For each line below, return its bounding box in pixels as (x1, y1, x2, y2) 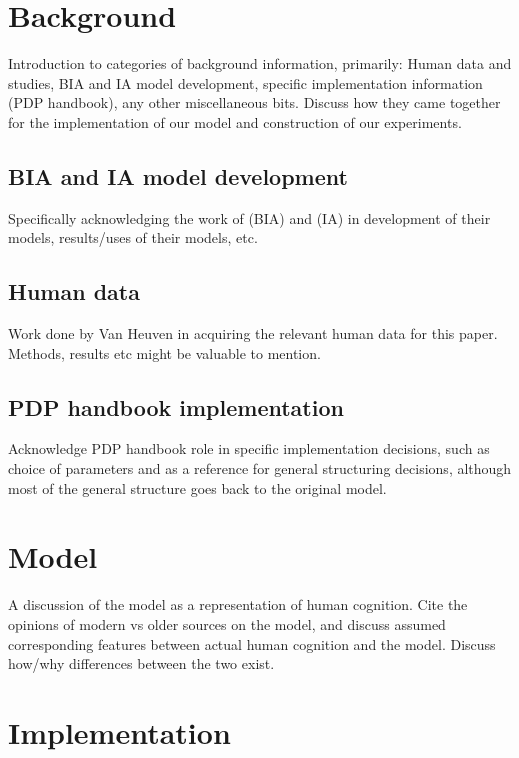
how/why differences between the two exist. (8, 653, 275, 674)
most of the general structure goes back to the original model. (8, 477, 387, 498)
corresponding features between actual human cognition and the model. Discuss (8, 633, 496, 654)
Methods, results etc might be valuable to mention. (8, 342, 321, 363)
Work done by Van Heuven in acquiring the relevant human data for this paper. (8, 323, 498, 344)
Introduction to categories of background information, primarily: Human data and (8, 53, 512, 74)
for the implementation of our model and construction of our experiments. (8, 111, 462, 132)
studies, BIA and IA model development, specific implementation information (8, 72, 483, 93)
